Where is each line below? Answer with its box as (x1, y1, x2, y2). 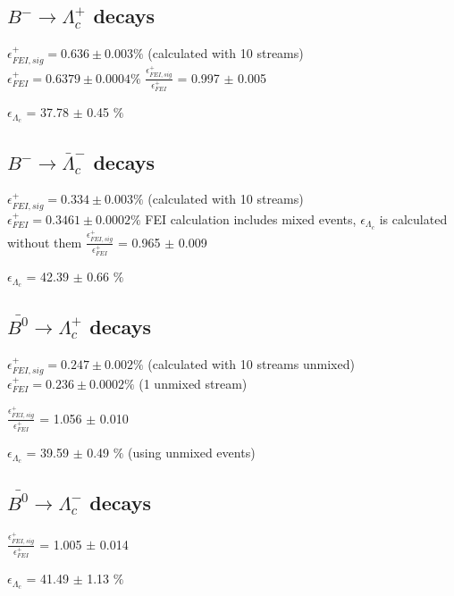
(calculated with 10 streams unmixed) (147, 354, 355, 373)
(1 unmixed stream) (139, 374, 248, 393)
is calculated (379, 209, 448, 228)
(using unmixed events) (128, 443, 256, 462)
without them (7, 232, 82, 251)
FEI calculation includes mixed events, (145, 209, 357, 228)
